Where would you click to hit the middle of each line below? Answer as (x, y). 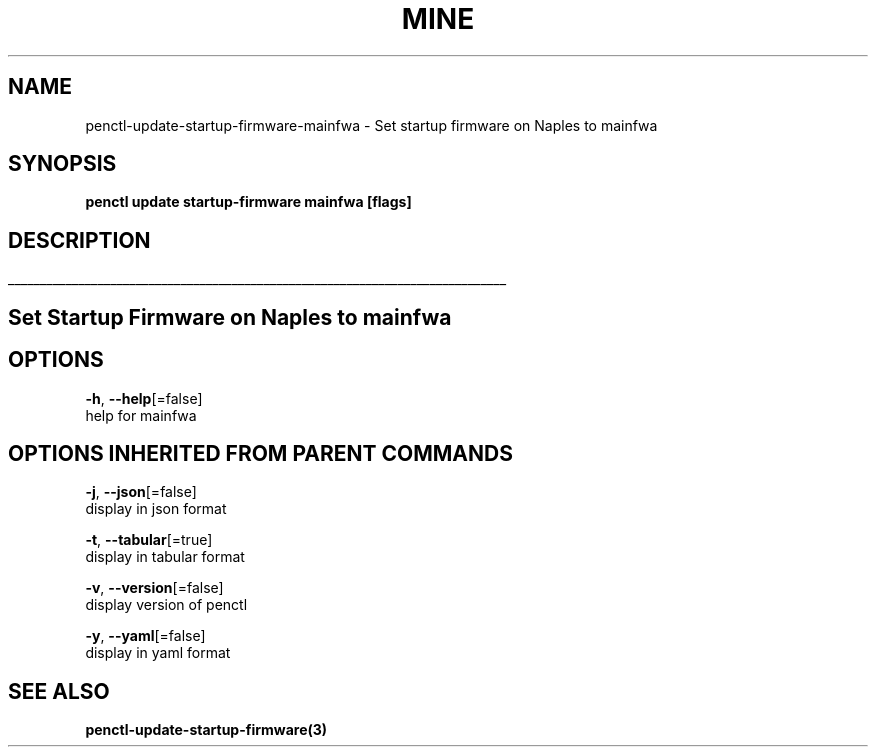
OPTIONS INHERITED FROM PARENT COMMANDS (260, 453)
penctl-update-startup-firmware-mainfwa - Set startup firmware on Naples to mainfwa (371, 125)
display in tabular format (165, 557)
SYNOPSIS (62, 164)
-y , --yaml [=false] (145, 636)
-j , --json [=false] (141, 492)
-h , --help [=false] (144, 398)
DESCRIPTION (79, 240)
